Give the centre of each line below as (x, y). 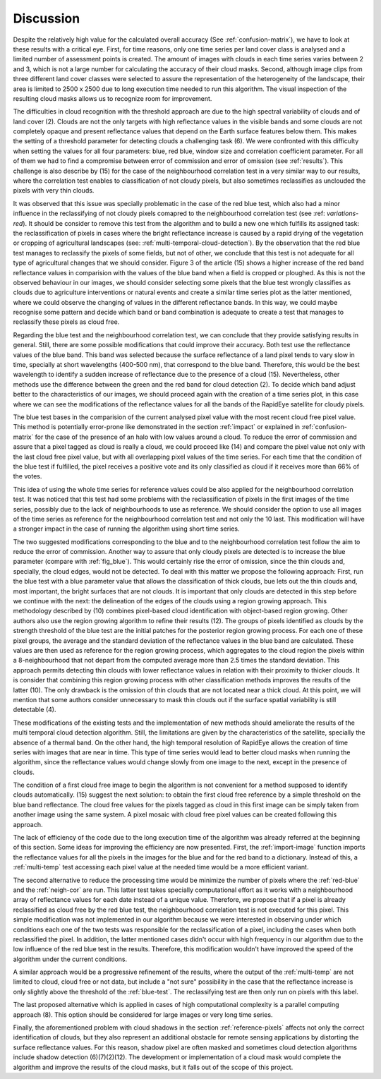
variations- (343, 213)
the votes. (28, 476)
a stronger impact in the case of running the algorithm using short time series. (126, 529)
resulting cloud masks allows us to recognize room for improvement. (113, 98)
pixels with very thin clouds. (54, 191)
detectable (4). (35, 710)
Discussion (47, 18)
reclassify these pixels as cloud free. (66, 322)
